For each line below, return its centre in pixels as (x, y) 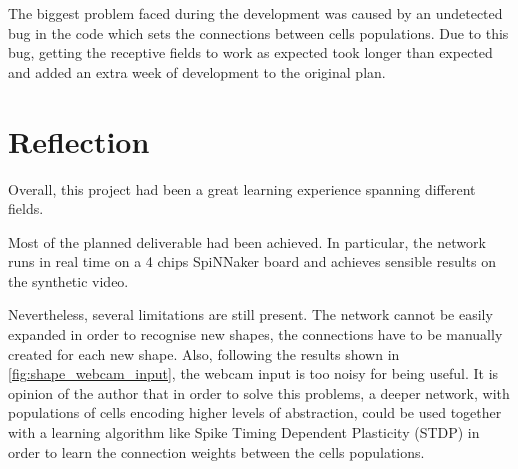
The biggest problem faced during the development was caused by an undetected (255, 13)
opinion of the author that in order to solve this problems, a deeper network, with (259, 392)
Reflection (79, 140)
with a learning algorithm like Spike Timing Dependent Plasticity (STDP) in (244, 432)
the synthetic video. (68, 280)
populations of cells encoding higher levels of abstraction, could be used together (255, 412)
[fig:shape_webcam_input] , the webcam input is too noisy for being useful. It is (253, 373)
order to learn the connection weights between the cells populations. (216, 451)
